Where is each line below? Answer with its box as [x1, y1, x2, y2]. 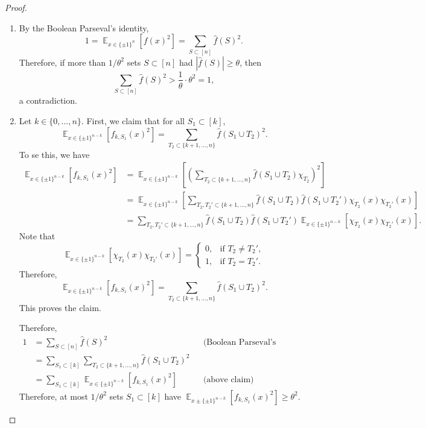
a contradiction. [19, 94, 77, 107]
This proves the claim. [19, 301, 101, 313]
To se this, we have [19, 148, 90, 160]
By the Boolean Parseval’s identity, [19, 21, 149, 34]
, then [240, 55, 261, 68]
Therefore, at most [19, 389, 88, 402]
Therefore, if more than [19, 55, 106, 68]
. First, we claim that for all [81, 114, 185, 127]
